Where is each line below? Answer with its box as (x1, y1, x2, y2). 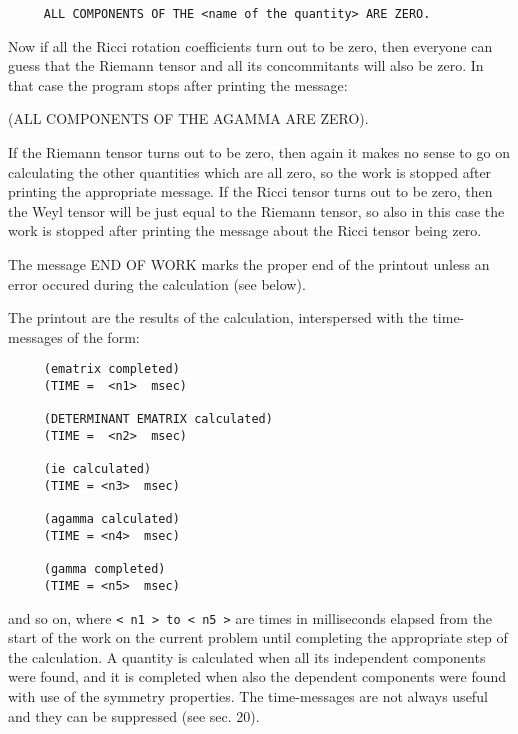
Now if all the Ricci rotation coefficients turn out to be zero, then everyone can (8, 35, 493, 56)
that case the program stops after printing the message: (8, 74, 348, 95)
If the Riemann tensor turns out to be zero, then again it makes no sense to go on (8, 142, 510, 163)
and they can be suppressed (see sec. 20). (8, 705, 260, 726)
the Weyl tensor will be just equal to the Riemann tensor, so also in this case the (8, 200, 505, 221)
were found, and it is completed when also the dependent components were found (8, 666, 507, 687)
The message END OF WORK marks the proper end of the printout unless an (8, 254, 490, 274)
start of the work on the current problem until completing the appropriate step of (8, 627, 508, 648)
